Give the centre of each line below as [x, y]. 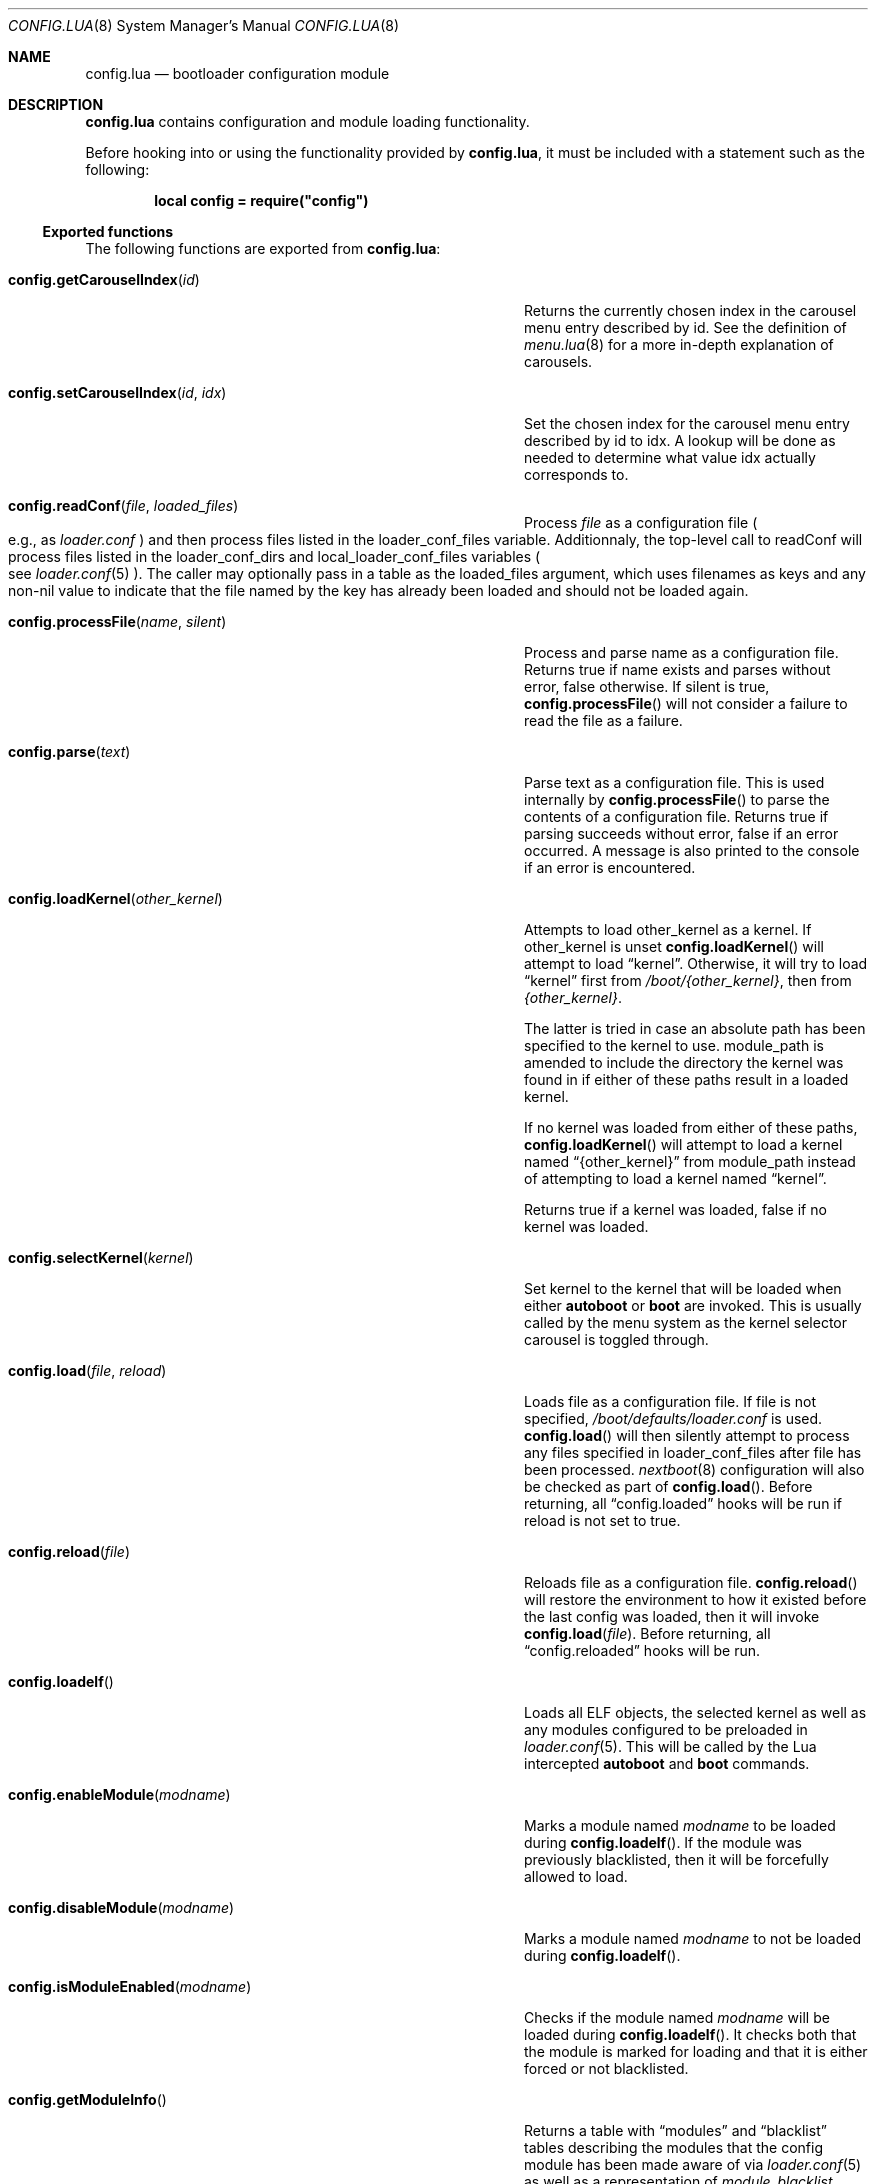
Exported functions [108, 231]
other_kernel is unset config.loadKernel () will [674, 946]
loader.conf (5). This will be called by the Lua [670, 1746]
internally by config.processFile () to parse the [677, 799]
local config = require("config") [261, 200]
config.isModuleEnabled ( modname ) [130, 1986]
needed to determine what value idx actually [670, 457]
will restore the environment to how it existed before [695, 1599]
